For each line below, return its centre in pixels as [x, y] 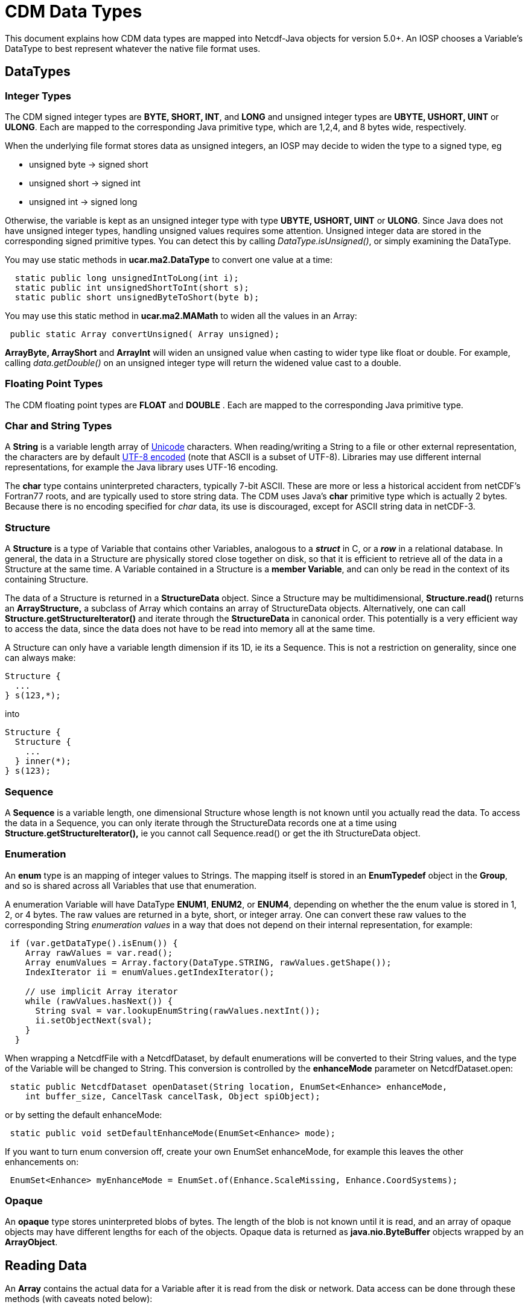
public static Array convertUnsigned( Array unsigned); [145, 334]
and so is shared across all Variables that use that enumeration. [131, 885]
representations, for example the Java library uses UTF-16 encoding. [142, 467]
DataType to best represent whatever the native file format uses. [133, 48]
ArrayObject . [31, 1242]
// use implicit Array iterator [101, 991]
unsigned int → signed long [83, 201]
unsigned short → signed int [85, 183]
